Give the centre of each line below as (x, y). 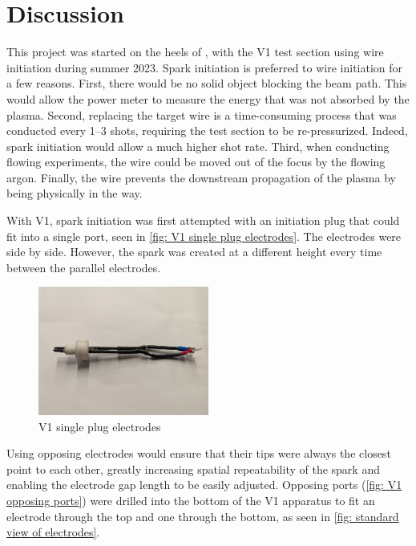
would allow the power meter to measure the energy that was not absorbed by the (208, 98)
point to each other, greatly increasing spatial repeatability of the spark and (193, 469)
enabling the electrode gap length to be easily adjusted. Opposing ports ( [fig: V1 (204, 485)
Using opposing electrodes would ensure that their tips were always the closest (199, 453)
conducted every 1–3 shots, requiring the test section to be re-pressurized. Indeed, (207, 130)
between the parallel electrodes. (84, 267)
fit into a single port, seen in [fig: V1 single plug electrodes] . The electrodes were (204, 236)
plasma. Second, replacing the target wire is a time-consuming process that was (202, 114)
